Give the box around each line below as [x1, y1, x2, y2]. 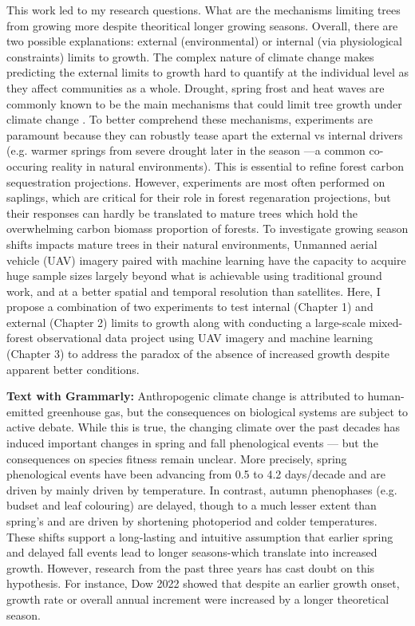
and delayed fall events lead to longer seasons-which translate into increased [6, 544, 377, 561]
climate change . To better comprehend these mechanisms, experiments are [6, 111, 373, 128]
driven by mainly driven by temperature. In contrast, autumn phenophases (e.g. [6, 481, 397, 498]
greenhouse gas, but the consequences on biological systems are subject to [47, 403, 409, 419]
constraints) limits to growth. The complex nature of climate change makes [6, 48, 374, 65]
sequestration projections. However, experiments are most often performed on [6, 173, 385, 190]
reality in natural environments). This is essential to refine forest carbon [51, 157, 405, 174]
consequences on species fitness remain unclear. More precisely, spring [6, 450, 347, 467]
